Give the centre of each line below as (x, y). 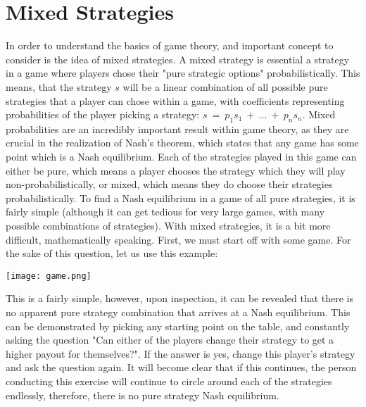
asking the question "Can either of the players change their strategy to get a (170, 340)
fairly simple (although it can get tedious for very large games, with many (165, 212)
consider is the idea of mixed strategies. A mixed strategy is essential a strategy (178, 59)
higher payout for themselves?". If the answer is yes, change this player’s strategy (181, 353)
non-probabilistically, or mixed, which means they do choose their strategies (169, 184)
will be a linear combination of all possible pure (225, 86)
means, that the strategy (59, 86)
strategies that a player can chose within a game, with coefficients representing (175, 100)
